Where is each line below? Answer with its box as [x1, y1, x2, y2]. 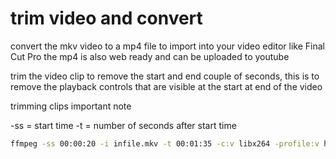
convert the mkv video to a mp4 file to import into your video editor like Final [10, 40, 325, 52]
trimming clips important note [10, 100, 132, 112]
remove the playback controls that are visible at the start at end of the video [10, 80, 323, 92]
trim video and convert [10, 7, 203, 30]
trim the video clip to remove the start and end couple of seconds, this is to [10, 70, 320, 82]
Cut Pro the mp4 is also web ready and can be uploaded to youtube [10, 50, 290, 62]
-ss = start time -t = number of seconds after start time [10, 119, 237, 131]
